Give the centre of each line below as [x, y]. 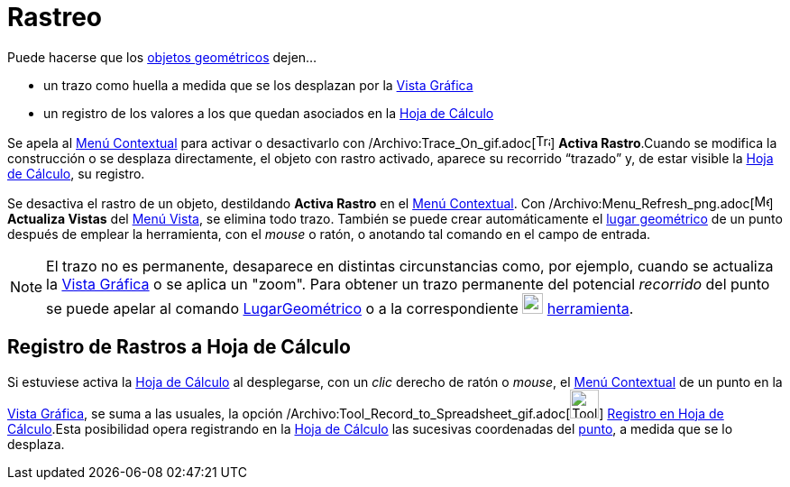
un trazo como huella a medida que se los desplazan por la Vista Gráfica [258, 85]
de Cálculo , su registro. [76, 173]
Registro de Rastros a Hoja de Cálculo [179, 347]
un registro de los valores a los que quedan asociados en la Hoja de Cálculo [269, 113]
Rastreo [55, 17]
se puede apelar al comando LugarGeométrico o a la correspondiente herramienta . [340, 308]
